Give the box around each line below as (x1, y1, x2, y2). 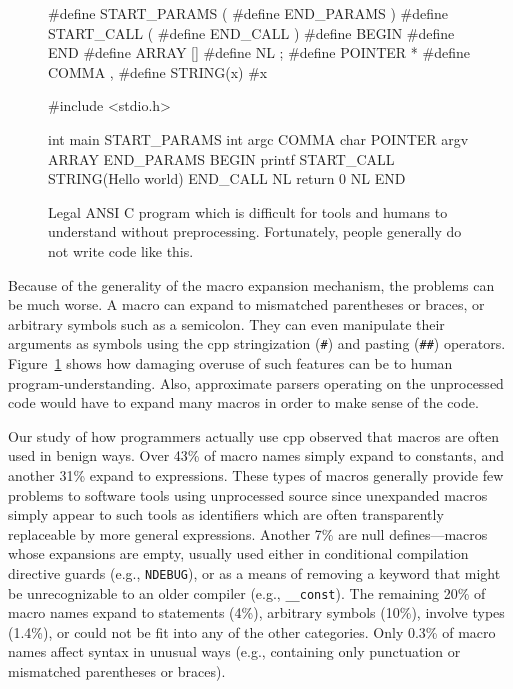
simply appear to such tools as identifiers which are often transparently (8, 504, 444, 525)
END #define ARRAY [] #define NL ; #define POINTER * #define (48, 42, 470, 63)
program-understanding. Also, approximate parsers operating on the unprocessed (8, 372, 504, 393)
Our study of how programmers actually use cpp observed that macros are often (8, 425, 500, 446)
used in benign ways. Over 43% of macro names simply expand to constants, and (8, 445, 504, 466)
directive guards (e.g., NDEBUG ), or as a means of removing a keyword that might (8, 562, 501, 583)
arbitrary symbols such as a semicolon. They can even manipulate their (8, 313, 445, 334)
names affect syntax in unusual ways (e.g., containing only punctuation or (8, 641, 461, 662)
